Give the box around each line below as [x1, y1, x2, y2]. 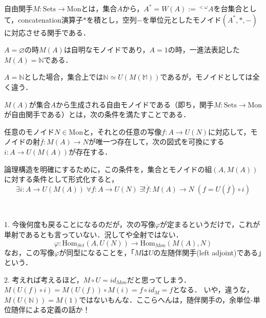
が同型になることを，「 [59, 247, 135, 257]
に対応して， [208, 126, 251, 137]
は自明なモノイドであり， [64, 44, 150, 55]
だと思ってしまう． [127, 274, 191, 285]
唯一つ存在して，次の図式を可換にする [95, 136, 224, 147]
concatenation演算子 [18, 14, 83, 25]
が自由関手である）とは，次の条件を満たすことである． [4, 109, 191, 120]
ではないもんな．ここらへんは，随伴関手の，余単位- [78, 294, 253, 305]
